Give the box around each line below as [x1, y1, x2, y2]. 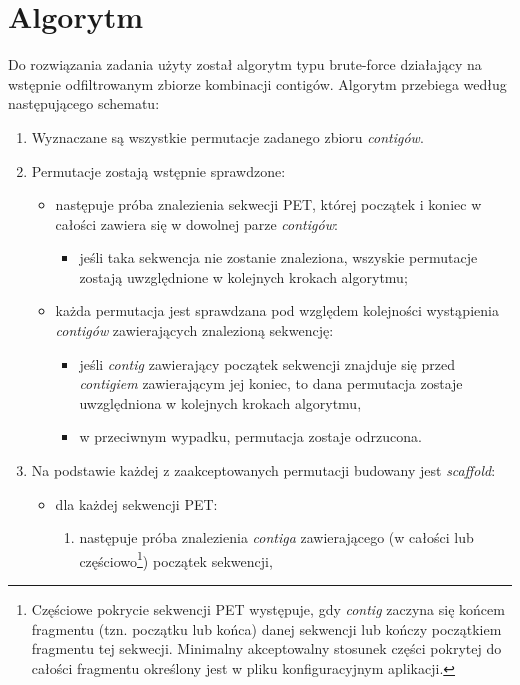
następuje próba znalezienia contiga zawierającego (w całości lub [79, 527, 474, 548]
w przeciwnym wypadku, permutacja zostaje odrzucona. [79, 426, 422, 447]
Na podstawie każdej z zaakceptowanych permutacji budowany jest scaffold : [31, 460, 496, 481]
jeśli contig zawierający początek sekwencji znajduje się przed [79, 353, 455, 374]
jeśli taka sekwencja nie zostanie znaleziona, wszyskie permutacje [79, 247, 478, 268]
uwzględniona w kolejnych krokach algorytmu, [79, 392, 362, 413]
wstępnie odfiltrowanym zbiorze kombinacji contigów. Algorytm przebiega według [8, 73, 507, 94]
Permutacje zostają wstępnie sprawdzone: [31, 160, 286, 181]
